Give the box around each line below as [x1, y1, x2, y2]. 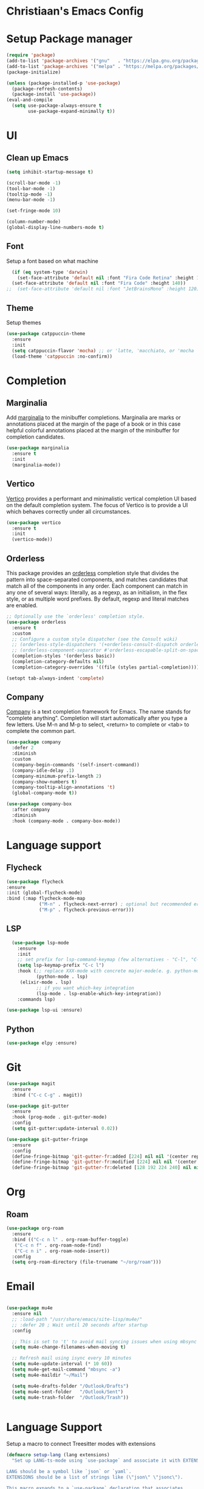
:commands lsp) [17, 996, 56, 1003]
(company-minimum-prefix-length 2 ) [12, 773, 102, 779]
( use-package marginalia [6, 445, 69, 451]
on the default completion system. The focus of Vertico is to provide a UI [6, 501, 188, 508]
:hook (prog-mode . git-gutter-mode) [12, 1114, 107, 1120]
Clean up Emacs [6, 153, 69, 163]
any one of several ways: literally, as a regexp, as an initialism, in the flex [6, 589, 188, 596]
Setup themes [6, 319, 41, 326]
